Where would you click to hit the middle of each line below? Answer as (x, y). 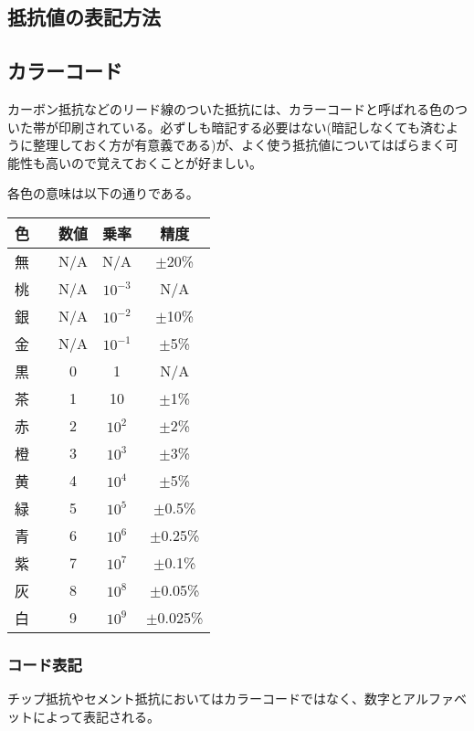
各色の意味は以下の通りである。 (103, 193)
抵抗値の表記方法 (84, 17)
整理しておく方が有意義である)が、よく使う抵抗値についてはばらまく (239, 145)
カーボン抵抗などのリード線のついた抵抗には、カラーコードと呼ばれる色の (231, 108)
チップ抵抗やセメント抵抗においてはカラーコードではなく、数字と (205, 699)
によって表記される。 (96, 716)
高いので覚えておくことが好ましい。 (153, 162)
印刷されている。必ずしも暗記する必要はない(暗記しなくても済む (252, 127)
